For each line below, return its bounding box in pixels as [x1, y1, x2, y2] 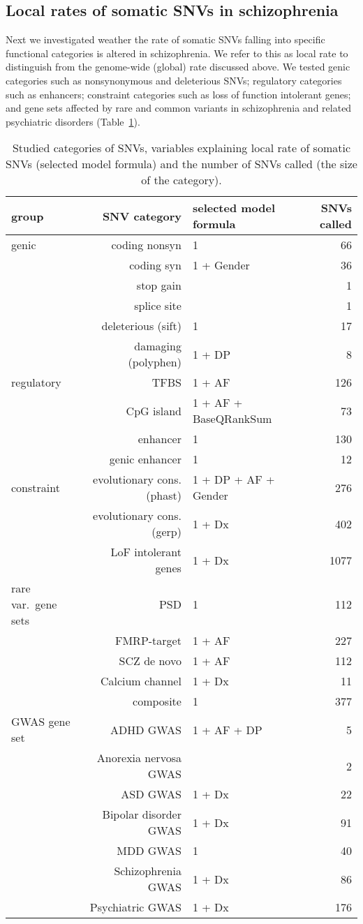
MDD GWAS [117, 842, 181, 859]
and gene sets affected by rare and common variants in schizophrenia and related [6, 100, 352, 115]
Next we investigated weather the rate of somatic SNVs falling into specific [6, 32, 325, 47]
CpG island [126, 402, 181, 419]
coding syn [129, 257, 181, 274]
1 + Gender [192, 257, 250, 274]
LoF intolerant [110, 544, 181, 560]
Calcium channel [100, 673, 181, 690]
